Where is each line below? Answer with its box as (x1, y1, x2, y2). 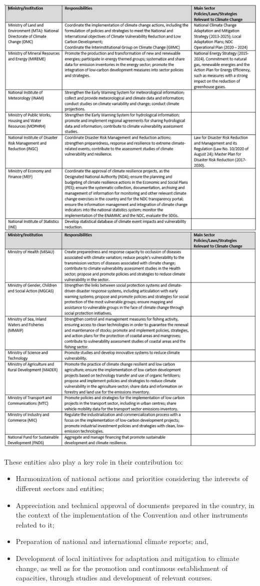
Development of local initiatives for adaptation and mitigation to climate (15, 553, 239, 564)
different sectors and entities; (15, 483, 104, 494)
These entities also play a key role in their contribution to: (4, 456, 183, 467)
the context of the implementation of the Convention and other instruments (15, 510, 248, 520)
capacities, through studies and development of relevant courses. (15, 573, 212, 583)
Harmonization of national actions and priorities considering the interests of (15, 473, 248, 484)
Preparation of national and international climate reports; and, (15, 536, 208, 547)
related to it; (15, 519, 54, 530)
